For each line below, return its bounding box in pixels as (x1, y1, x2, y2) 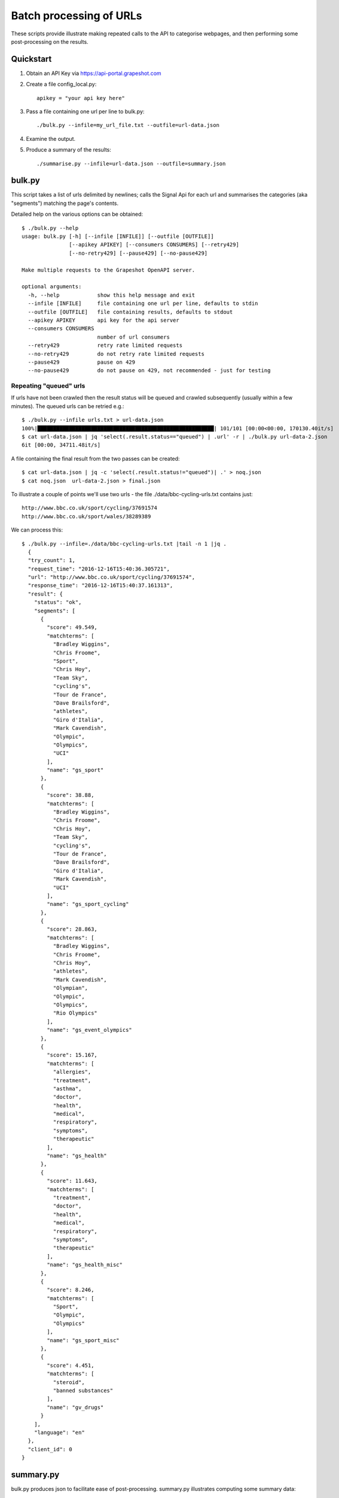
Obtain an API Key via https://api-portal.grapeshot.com (26, 70, 161, 77)
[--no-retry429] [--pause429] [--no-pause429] (69, 249, 208, 256)
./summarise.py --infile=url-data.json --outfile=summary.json (36, 160, 226, 167)
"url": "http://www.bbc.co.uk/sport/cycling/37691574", (28, 574, 196, 581)
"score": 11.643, (47, 1177, 98, 1185)
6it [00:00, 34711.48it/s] (22, 442, 101, 449)
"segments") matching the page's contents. (11, 200, 119, 207)
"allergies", (53, 1068, 91, 1076)
